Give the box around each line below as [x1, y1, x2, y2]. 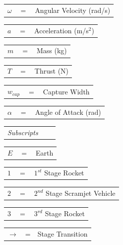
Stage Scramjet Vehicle [46, 188, 116, 198]
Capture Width [43, 86, 90, 96]
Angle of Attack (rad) [35, 106, 101, 117]
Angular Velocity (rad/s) [35, 4, 111, 15]
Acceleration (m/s [34, 25, 89, 35]
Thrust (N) [34, 66, 69, 76]
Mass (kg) [36, 45, 67, 56]
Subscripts [7, 127, 38, 137]
